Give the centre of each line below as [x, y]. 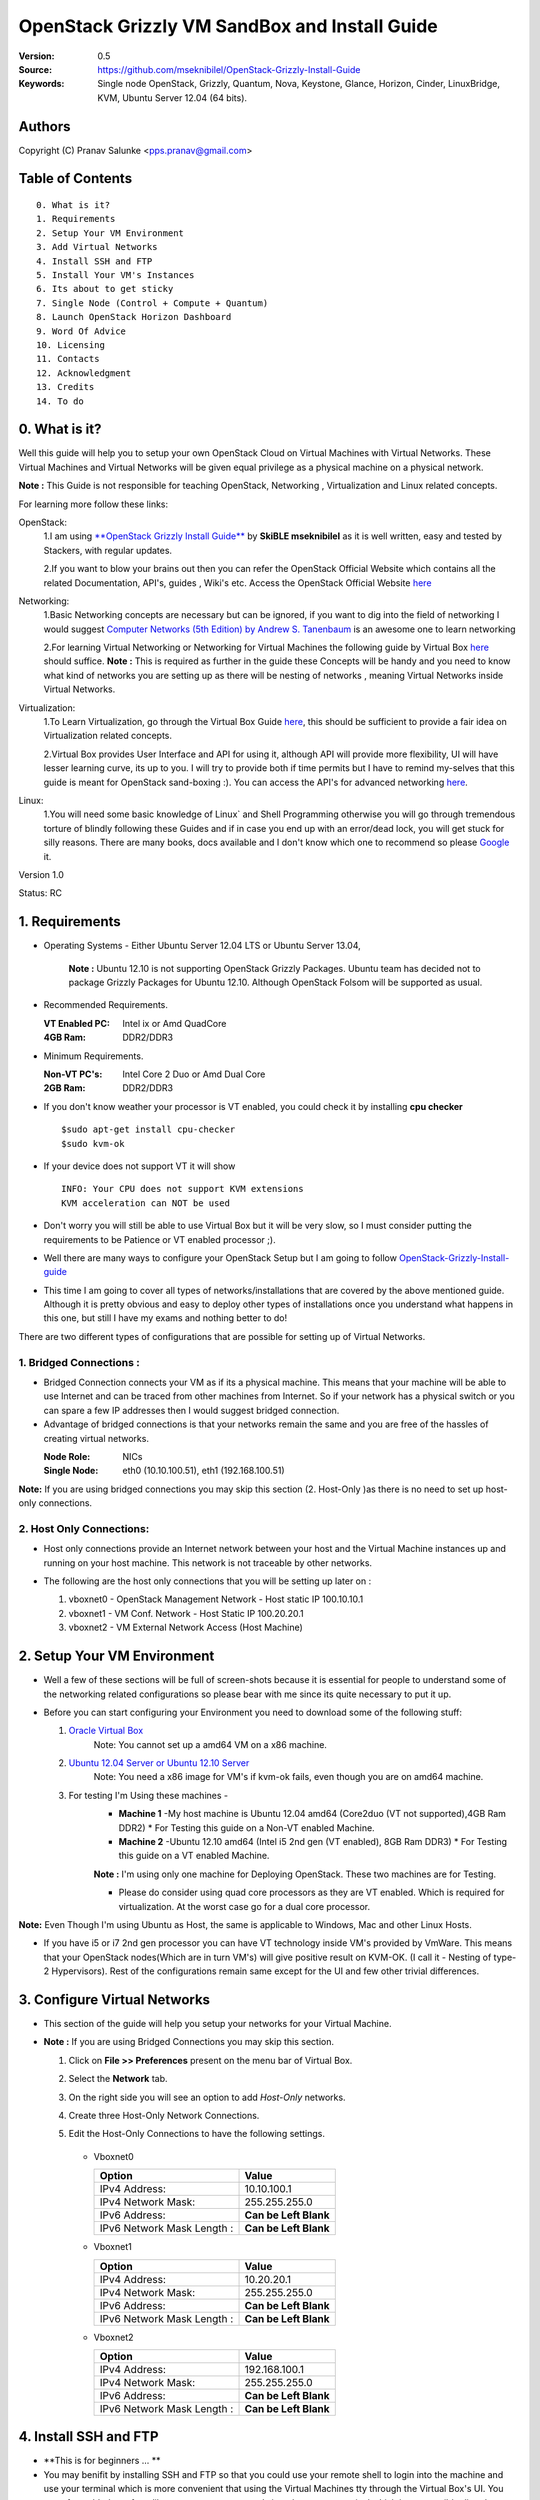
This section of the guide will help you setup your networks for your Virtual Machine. [217, 2024]
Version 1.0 [41, 874]
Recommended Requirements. [106, 1005]
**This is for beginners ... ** [102, 2461]
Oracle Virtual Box [106, 1731]
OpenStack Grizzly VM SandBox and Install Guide [228, 26]
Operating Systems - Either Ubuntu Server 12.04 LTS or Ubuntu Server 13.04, [202, 946]
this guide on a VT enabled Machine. [194, 1856]
